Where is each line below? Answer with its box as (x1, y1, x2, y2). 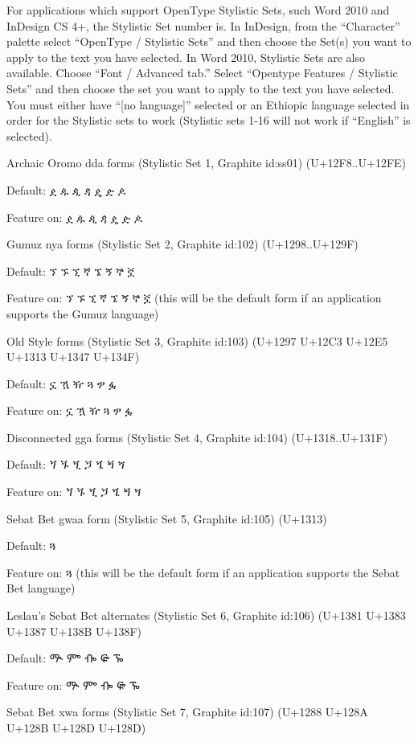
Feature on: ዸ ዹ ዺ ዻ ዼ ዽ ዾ (6, 208, 142, 225)
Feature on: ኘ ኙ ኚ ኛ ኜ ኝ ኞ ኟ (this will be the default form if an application (6, 289, 382, 306)
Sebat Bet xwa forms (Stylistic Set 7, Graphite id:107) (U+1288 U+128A (6, 703, 368, 720)
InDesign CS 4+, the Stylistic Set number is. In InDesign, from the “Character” (6, 17, 400, 34)
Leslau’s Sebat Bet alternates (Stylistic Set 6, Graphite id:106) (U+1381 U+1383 (6, 607, 406, 624)
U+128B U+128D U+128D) (6, 719, 146, 736)
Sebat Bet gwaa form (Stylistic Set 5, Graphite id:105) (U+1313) (6, 510, 327, 527)
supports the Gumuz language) (6, 305, 159, 322)
